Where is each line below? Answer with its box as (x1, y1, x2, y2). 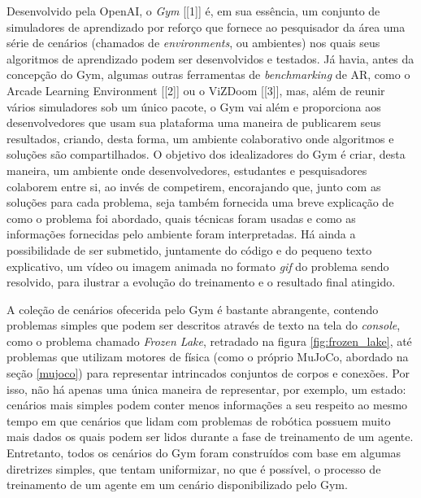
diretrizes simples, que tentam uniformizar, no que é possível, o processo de (7, 460, 381, 477)
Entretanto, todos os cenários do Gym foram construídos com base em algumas (7, 444, 401, 461)
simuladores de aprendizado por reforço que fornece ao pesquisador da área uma (7, 18, 406, 35)
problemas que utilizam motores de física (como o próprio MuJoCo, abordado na (7, 348, 409, 365)
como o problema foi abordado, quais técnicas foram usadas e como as (7, 209, 356, 226)
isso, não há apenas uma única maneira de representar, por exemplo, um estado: (7, 380, 406, 397)
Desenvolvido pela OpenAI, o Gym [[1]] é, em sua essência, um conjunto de (7, 2, 380, 19)
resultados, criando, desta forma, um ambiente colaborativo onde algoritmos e (7, 129, 394, 146)
